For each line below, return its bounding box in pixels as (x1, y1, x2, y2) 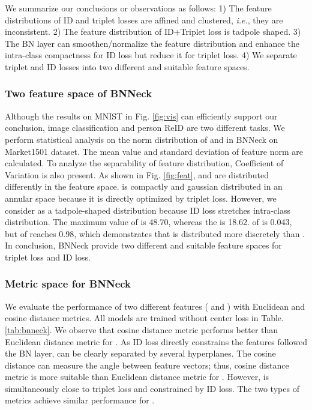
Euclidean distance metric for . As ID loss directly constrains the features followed (5, 335, 307, 348)
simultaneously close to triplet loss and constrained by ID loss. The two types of (5, 382, 299, 394)
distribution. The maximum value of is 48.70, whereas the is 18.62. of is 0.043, (5, 216, 292, 228)
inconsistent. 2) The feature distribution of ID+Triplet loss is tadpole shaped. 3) (5, 25, 301, 38)
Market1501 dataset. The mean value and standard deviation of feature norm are (5, 145, 303, 157)
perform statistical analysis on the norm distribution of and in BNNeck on (5, 133, 278, 145)
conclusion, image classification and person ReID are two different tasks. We (5, 121, 285, 134)
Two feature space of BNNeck (5, 86, 152, 101)
